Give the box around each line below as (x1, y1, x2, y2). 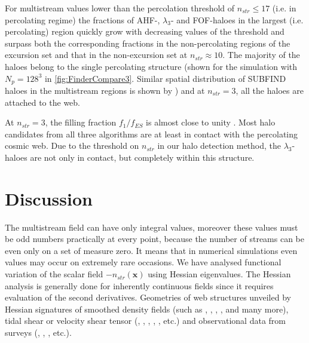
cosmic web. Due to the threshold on (5, 139, 139, 152)
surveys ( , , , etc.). (5, 326, 72, 339)
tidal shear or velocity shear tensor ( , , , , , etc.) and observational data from (5, 314, 286, 327)
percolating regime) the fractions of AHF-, (5, 13, 160, 26)
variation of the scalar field (5, 268, 103, 280)
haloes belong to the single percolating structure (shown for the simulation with (5, 60, 298, 72)
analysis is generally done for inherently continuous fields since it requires (5, 279, 274, 292)
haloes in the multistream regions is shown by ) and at (5, 84, 205, 97)
